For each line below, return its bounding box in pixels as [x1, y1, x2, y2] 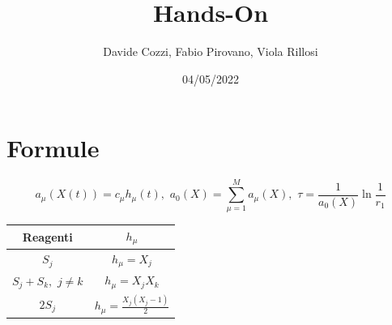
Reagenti [22, 228, 73, 245]
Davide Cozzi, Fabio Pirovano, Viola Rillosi [103, 43, 318, 60]
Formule [6, 131, 100, 165]
